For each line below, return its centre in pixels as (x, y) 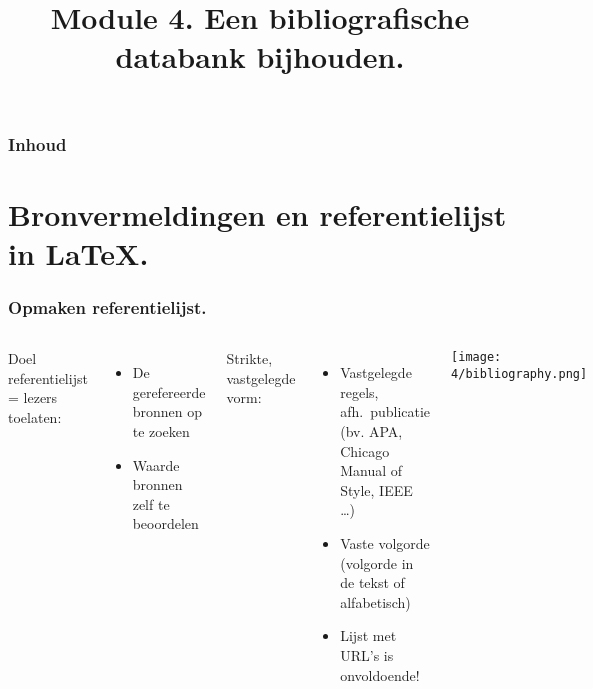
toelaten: (35, 417)
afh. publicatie (385, 411)
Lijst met (368, 635)
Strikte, (249, 358)
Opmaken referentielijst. (107, 306)
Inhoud (37, 143)
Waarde (156, 464)
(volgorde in (377, 562)
